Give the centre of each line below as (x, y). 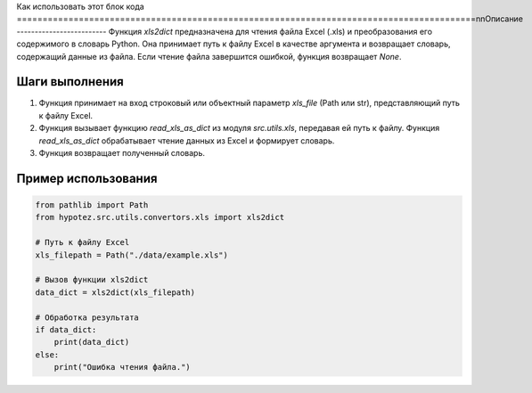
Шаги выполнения (70, 82)
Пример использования (87, 178)
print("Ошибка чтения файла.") (122, 367)
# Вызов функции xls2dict (92, 280)
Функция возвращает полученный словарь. (122, 153)
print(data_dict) (92, 342)
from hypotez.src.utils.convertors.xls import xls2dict (160, 217)
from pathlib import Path (92, 205)
